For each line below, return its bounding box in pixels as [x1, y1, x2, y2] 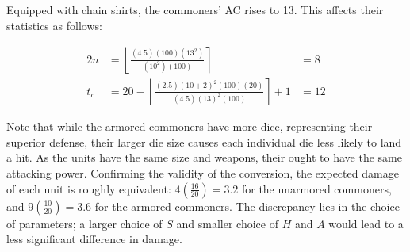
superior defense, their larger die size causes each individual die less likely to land [6, 133, 402, 150]
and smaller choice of [176, 215, 278, 231]
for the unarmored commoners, [241, 180, 392, 197]
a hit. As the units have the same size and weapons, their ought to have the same [6, 149, 402, 166]
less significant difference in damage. [6, 231, 182, 247]
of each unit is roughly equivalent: [6, 180, 171, 197]
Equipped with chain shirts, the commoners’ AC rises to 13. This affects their [6, 2, 384, 17]
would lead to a [328, 215, 404, 231]
